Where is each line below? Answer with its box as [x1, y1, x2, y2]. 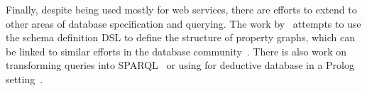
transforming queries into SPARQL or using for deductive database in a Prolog [6, 58, 354, 73]
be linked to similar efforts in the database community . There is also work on [6, 43, 347, 58]
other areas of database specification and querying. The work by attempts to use [6, 16, 361, 31]
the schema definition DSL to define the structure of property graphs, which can [6, 30, 355, 45]
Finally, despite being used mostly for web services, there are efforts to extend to [6, 2, 357, 16]
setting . [6, 71, 43, 86]
